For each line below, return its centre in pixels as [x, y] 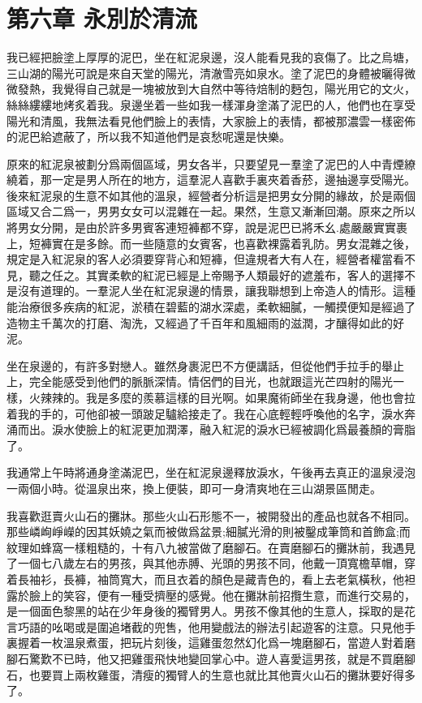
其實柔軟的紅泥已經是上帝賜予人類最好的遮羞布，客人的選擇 [245, 274]
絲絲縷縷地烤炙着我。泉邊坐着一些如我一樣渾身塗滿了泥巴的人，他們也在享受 [211, 104]
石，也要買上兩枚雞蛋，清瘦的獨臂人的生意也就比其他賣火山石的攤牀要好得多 [211, 674]
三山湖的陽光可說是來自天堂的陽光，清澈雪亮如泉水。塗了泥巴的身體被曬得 [205, 73]
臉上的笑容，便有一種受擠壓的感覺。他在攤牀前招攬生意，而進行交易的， [222, 595]
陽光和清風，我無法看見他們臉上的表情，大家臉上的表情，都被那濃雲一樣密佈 [211, 120]
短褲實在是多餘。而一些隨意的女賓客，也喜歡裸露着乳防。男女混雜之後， [222, 243]
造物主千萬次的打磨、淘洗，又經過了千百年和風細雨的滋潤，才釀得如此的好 [205, 322]
